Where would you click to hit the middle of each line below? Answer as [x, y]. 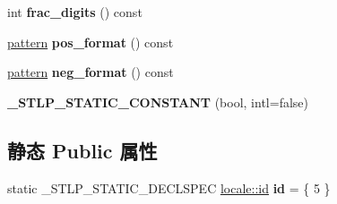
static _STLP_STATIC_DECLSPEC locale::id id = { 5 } [169, 187]
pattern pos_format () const [91, 42]
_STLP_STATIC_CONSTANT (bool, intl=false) [158, 102]
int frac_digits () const [75, 12]
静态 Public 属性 [82, 150]
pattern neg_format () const [91, 72]
